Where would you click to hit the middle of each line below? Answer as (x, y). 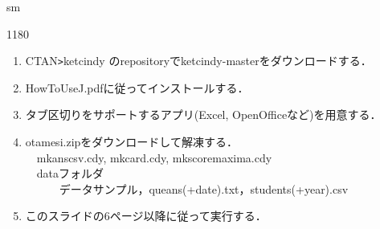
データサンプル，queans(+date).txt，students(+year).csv (204, 188)
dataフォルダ (70, 173)
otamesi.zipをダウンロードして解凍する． (131, 142)
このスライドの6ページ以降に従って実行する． (146, 216)
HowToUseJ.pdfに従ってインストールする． (137, 87)
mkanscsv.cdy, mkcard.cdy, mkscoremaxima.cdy (154, 157)
